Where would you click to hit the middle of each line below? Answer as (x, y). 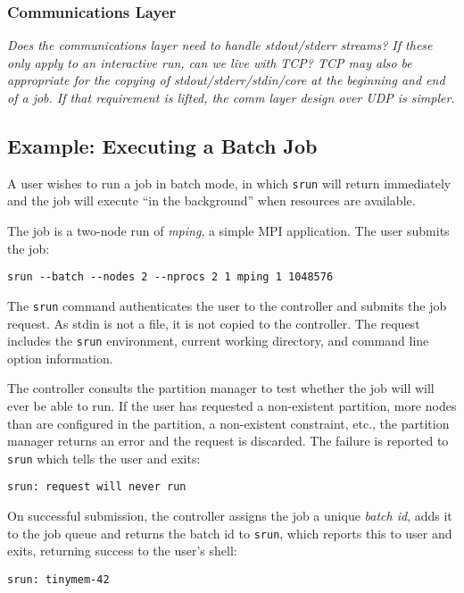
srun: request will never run (97, 487)
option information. (60, 358)
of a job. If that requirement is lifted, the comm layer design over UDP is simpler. (231, 97)
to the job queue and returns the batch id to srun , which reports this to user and (230, 533)
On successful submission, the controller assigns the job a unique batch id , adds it (230, 516)
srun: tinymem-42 (58, 579)
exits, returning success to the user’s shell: (122, 551)
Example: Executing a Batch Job (162, 145)
